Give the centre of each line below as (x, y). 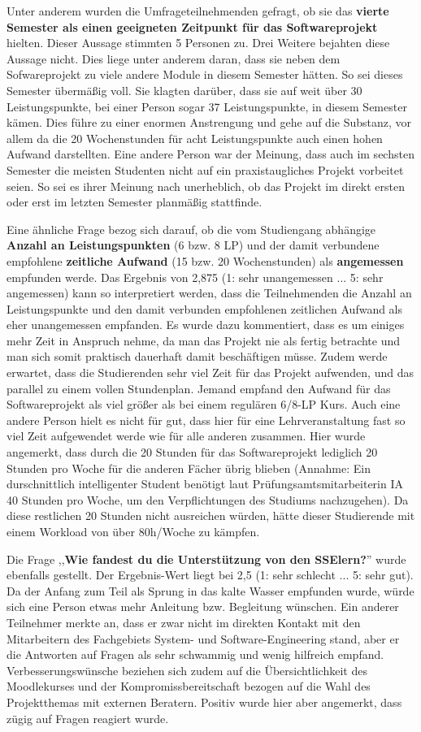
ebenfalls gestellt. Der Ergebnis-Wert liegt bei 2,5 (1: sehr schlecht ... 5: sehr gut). (210, 575)
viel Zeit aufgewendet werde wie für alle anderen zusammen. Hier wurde (186, 436)
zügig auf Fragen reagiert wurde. (88, 718)
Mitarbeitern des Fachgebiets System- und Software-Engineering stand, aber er (203, 638)
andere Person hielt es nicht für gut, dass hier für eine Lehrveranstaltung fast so (206, 420)
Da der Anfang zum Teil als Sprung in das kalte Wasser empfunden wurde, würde (210, 590)
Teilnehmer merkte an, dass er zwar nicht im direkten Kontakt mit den (184, 622)
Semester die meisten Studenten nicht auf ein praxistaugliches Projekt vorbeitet (205, 169)
